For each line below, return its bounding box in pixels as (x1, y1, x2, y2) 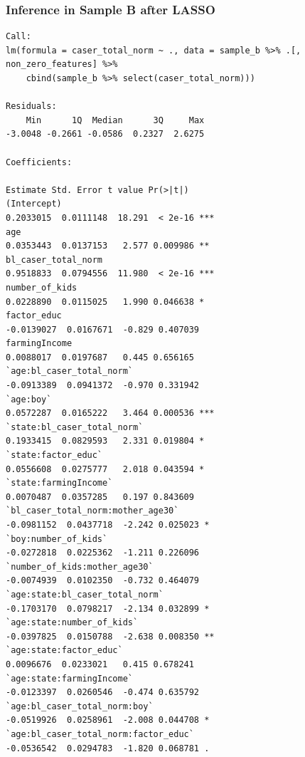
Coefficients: (6, 157, 73, 167)
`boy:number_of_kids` (6, 533, 108, 544)
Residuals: (6, 101, 57, 112)
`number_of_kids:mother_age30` (6, 561, 154, 572)
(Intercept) (6, 199, 62, 209)
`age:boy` (6, 394, 52, 404)
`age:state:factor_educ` (6, 645, 123, 656)
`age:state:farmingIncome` (6, 673, 133, 684)
